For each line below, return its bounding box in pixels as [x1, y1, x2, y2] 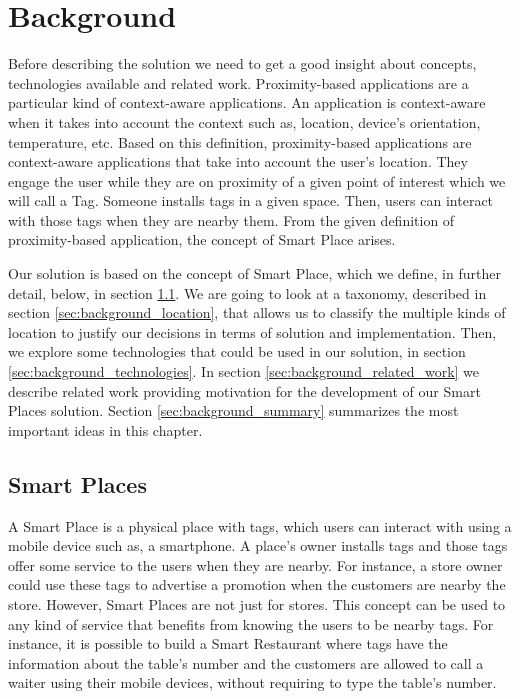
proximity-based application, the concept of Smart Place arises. [8, 229, 396, 250]
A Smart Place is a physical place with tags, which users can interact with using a [8, 515, 512, 536]
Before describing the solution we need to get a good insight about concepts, [8, 53, 477, 74]
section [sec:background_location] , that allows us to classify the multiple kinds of [8, 302, 506, 323]
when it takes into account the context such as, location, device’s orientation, [8, 111, 481, 132]
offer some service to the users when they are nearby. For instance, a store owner [8, 554, 503, 575]
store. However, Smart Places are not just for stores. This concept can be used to [8, 593, 506, 614]
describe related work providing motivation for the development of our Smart [8, 380, 481, 401]
